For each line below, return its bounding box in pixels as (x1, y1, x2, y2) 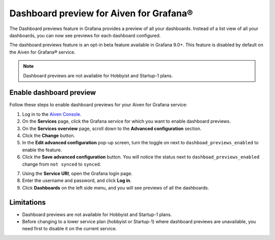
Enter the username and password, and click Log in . (22, 177, 132, 183)
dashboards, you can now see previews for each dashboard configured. (9, 32, 161, 38)
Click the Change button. (22, 132, 75, 139)
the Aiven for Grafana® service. (9, 49, 76, 55)
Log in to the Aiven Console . (22, 111, 81, 117)
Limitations (9, 198, 46, 206)
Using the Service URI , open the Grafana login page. (22, 170, 132, 176)
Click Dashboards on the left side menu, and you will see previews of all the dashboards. (22, 184, 209, 191)
